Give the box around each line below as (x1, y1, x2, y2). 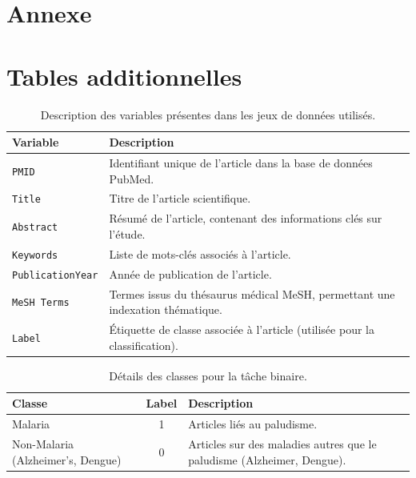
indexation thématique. (109, 301, 222, 318)
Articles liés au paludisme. (188, 416, 318, 432)
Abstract (12, 222, 58, 234)
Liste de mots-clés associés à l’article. (109, 245, 291, 262)
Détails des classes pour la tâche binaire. (109, 367, 307, 384)
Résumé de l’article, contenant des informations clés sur (109, 210, 382, 227)
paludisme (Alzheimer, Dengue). (188, 451, 346, 468)
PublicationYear (12, 269, 98, 281)
